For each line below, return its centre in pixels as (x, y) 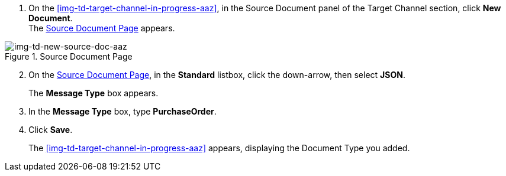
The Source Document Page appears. (102, 28)
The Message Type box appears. (94, 93)
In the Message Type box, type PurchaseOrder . (123, 111)
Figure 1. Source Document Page (69, 56)
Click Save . (51, 130)
